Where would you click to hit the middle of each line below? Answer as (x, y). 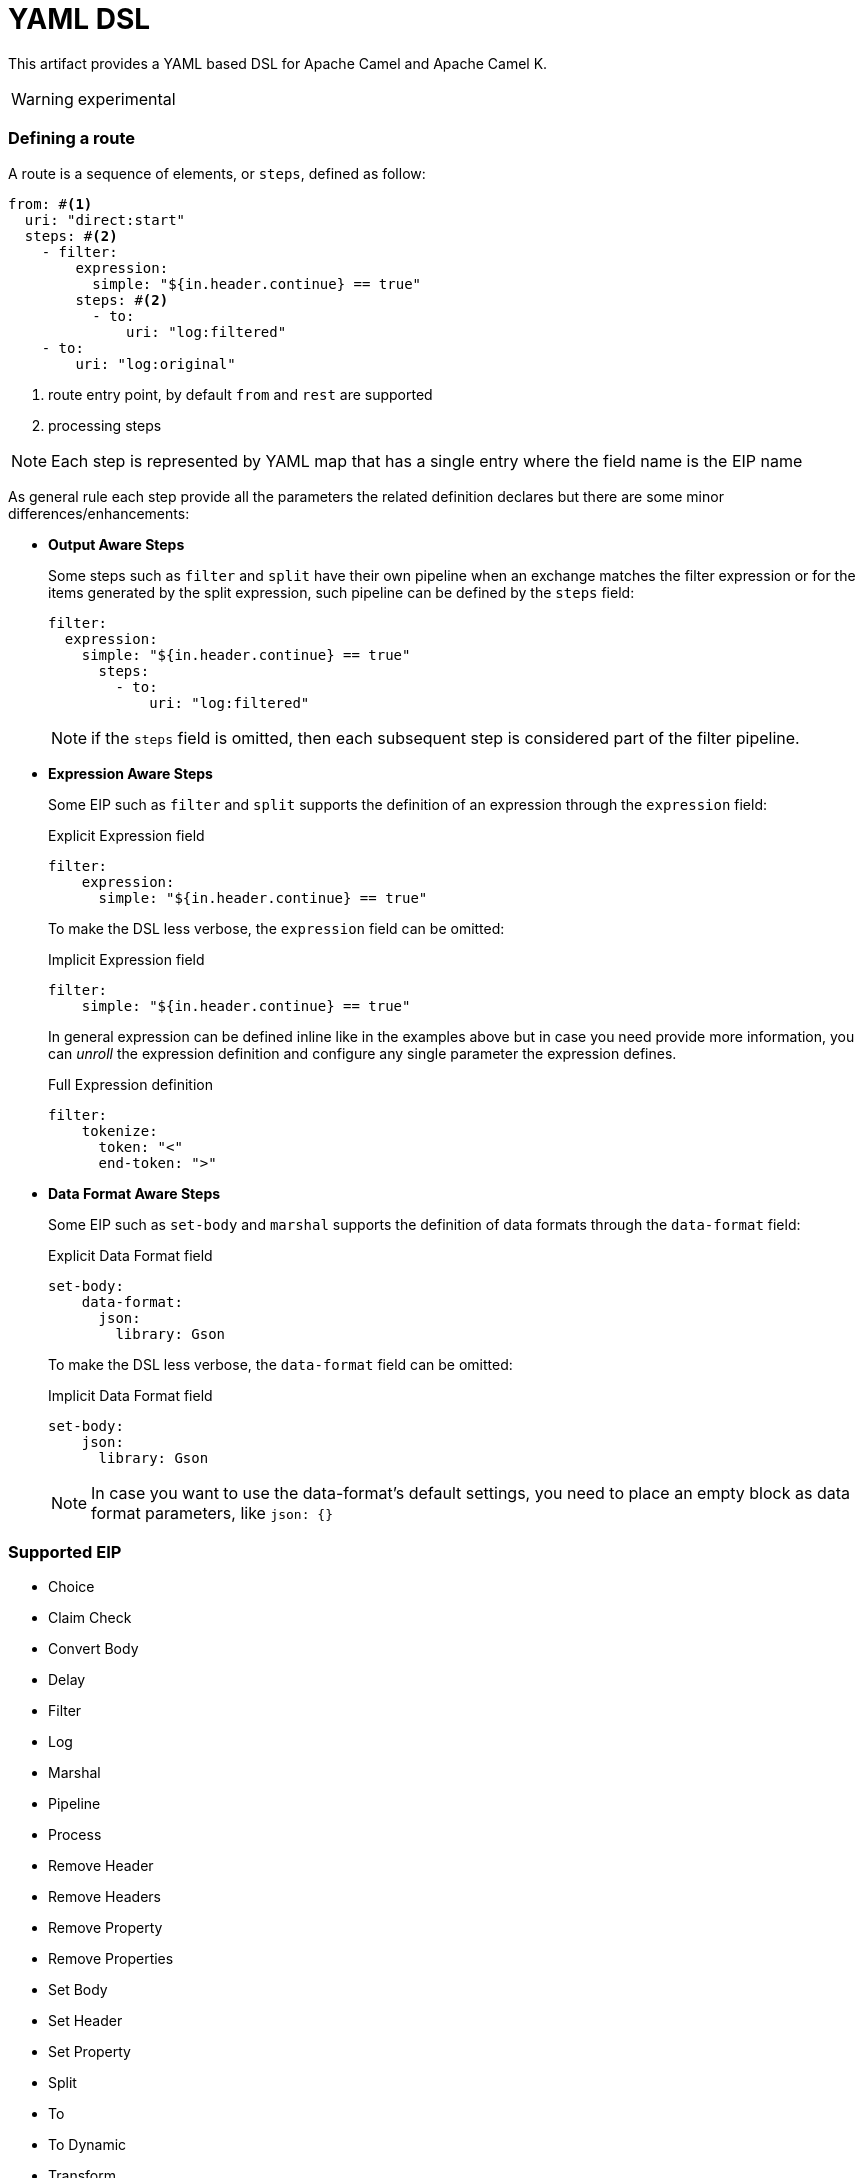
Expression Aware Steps (130, 773)
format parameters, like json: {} (212, 1512)
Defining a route (72, 138)
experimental (126, 98)
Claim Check (90, 1618)
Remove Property (105, 1928)
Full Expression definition (130, 1084)
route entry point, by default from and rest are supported (240, 394)
